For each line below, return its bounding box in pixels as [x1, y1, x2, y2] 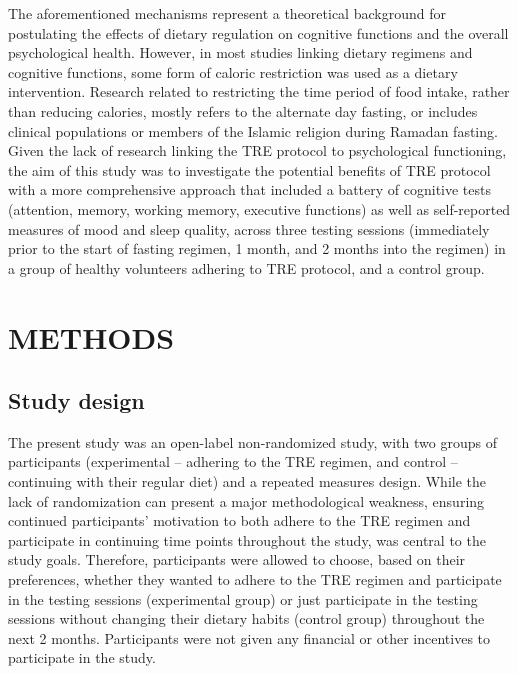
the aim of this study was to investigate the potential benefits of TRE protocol [8, 159, 491, 180]
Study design [8, 385, 145, 416]
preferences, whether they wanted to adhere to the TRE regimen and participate [8, 569, 502, 590]
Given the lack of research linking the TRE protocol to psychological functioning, [8, 140, 507, 161]
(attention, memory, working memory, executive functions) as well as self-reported [8, 198, 511, 219]
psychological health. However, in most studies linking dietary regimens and [8, 42, 473, 63]
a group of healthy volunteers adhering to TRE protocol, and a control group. [8, 257, 485, 278]
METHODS [8, 316, 175, 357]
